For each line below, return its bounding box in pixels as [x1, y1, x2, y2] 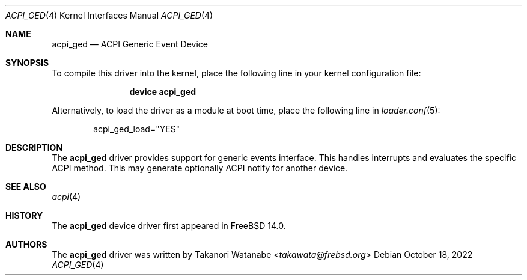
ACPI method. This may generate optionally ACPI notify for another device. [52, 163, 348, 173]
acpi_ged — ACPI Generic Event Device [52, 39, 208, 49]
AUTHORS [5, 239, 47, 249]
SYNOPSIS [5, 58, 49, 68]
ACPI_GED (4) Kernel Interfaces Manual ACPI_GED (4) [5, 10, 213, 20]
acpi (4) [52, 192, 81, 202]
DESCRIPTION [5, 142, 63, 153]
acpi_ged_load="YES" [93, 124, 180, 134]
